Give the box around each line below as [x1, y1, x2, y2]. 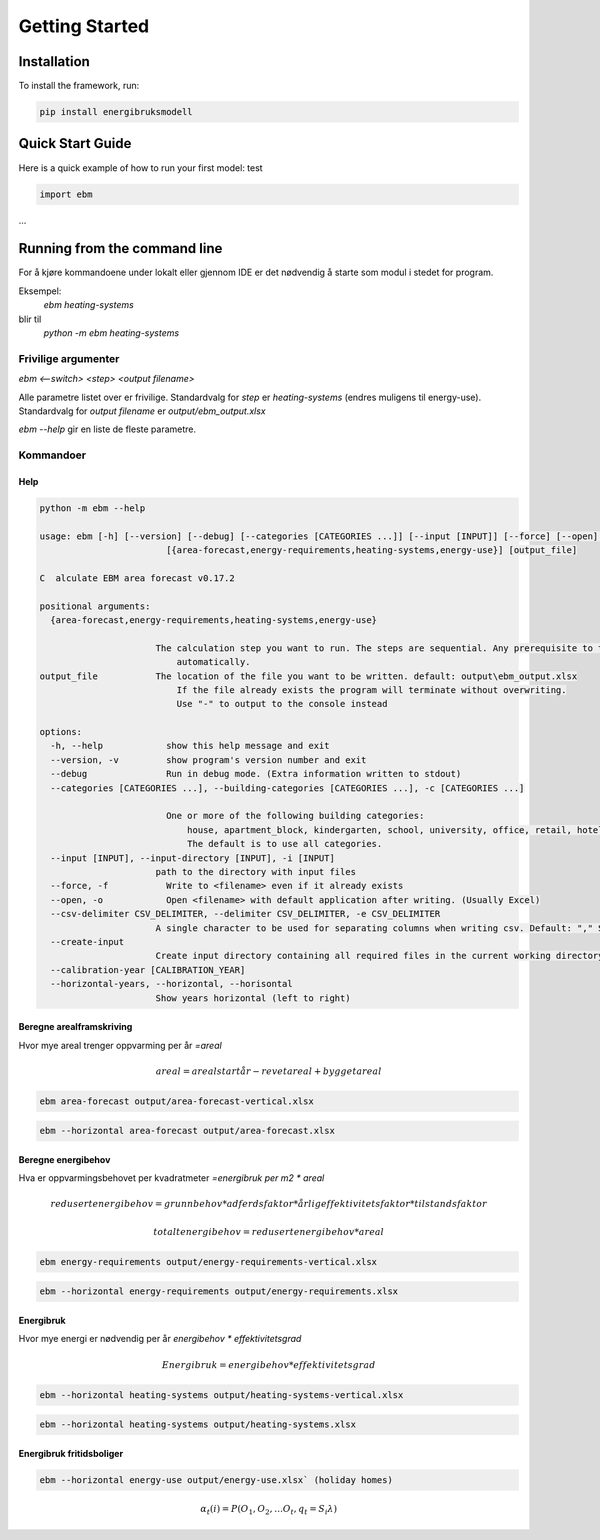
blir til [18, 313, 42, 325]
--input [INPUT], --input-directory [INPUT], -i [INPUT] [50, 852, 335, 864]
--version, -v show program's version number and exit [50, 754, 367, 765]
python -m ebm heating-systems [43, 326, 180, 339]
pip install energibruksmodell [39, 106, 194, 118]
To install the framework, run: [18, 80, 140, 92]
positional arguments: [39, 600, 151, 612]
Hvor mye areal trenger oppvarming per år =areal [18, 1039, 222, 1051]
